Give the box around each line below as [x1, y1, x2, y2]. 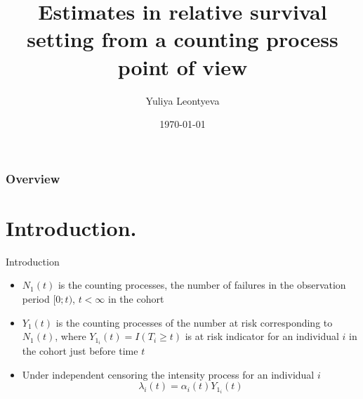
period [22, 291, 50, 306]
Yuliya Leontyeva [145, 93, 220, 107]
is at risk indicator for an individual [185, 329, 339, 344]
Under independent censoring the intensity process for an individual [22, 367, 315, 381]
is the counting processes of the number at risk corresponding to [55, 315, 333, 329]
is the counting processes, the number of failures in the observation [58, 277, 346, 292]
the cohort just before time [22, 344, 138, 358]
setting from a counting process [27, 25, 338, 53]
